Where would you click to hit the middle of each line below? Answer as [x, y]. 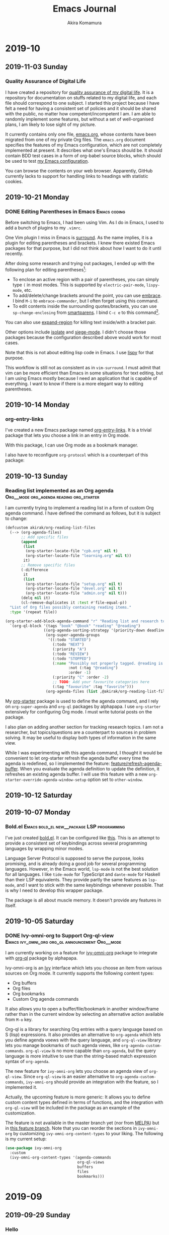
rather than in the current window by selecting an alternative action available [84, 1014]
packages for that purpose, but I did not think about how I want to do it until [83, 248]
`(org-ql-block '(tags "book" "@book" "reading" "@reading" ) [75, 626]
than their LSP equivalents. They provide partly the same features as [76, 879]
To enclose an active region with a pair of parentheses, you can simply [86, 279]
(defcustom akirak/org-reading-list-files [50, 528]
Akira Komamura [84, 23]
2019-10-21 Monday [37, 197]
